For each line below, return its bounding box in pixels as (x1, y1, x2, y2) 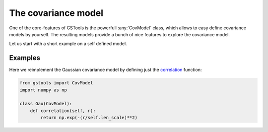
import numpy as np (19, 87, 67, 93)
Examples (9, 54, 41, 62)
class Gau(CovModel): (19, 101, 72, 107)
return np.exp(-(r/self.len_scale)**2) (40, 115, 137, 121)
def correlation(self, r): (30, 108, 96, 114)
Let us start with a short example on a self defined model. (9, 41, 127, 47)
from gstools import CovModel (19, 80, 93, 86)
